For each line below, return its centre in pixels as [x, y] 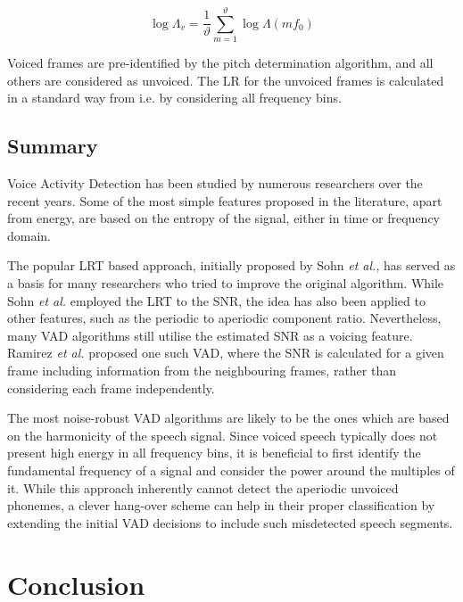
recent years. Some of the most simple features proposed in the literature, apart [225, 200]
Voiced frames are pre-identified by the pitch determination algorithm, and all [220, 63]
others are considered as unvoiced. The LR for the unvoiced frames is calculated [226, 80]
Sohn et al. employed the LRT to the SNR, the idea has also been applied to [216, 300]
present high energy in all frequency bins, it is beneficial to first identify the [214, 453]
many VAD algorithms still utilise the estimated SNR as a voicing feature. [210, 335]
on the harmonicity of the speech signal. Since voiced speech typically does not [223, 435]
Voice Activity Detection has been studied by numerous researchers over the [215, 183]
